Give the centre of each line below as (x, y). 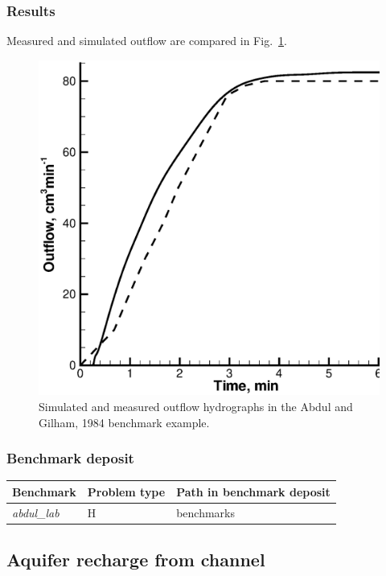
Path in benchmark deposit (253, 491)
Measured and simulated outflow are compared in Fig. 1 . (147, 41)
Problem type (126, 491)
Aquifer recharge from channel (136, 560)
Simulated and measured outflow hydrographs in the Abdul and (196, 406)
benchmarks (205, 512)
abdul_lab (36, 512)
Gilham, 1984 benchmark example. (124, 422)
